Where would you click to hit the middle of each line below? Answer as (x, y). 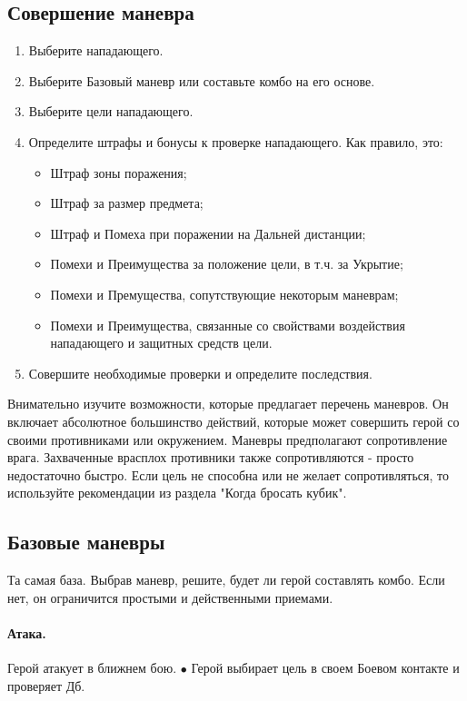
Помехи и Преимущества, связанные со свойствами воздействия (228, 325)
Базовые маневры (86, 542)
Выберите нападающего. (96, 50)
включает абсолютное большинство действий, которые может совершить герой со (233, 421)
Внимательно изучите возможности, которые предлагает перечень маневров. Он (228, 404)
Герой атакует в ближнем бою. (92, 668)
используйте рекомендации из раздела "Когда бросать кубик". (177, 493)
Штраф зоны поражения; (119, 172)
